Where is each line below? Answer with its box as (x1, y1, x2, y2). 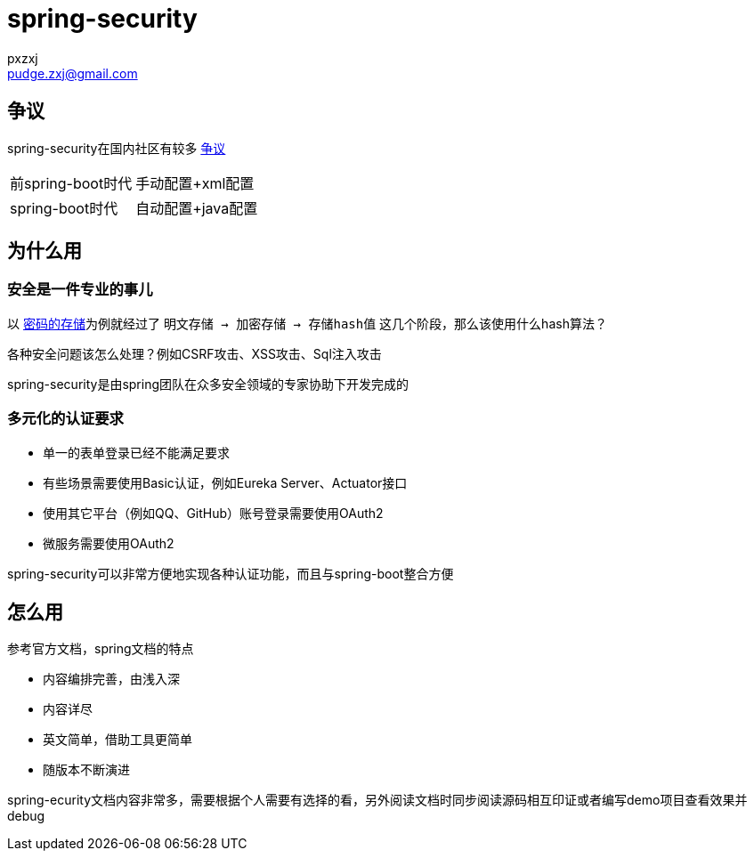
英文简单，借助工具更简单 (43, 732, 192, 748)
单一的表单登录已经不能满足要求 (43, 444, 230, 460)
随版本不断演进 (43, 762, 130, 778)
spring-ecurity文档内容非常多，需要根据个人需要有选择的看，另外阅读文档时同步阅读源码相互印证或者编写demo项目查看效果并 (7, 792, 748, 808)
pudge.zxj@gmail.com (7, 65, 138, 81)
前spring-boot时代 (10, 174, 133, 192)
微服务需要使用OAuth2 (43, 535, 174, 551)
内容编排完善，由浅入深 (43, 671, 180, 687)
